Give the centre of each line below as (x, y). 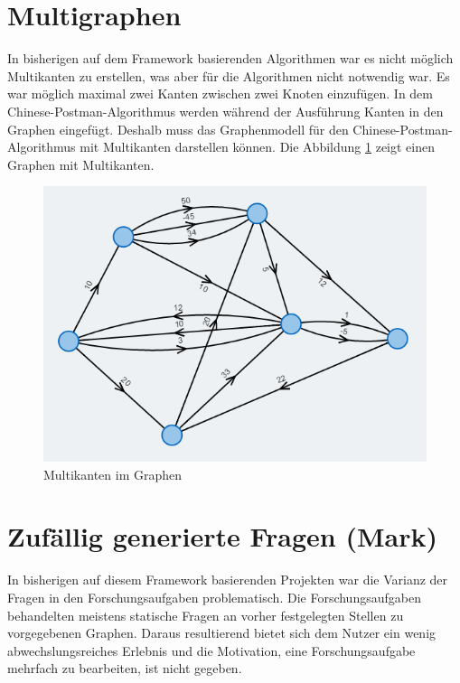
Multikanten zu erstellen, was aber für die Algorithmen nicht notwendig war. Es (229, 75)
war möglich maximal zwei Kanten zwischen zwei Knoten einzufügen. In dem (221, 94)
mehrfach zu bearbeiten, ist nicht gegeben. (125, 668)
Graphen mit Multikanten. (81, 164)
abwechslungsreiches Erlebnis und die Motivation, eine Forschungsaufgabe (211, 650)
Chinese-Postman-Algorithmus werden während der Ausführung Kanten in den (225, 111)
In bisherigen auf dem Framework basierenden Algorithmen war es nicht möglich (230, 58)
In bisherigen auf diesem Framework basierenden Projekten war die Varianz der (228, 580)
